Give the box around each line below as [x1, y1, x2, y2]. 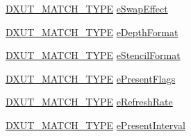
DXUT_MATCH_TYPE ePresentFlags [6, 71, 176, 85]
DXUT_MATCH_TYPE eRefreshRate [6, 94, 173, 109]
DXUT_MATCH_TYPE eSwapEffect [6, 1, 168, 15]
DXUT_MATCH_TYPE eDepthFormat [6, 24, 178, 39]
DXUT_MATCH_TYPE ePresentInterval [6, 117, 185, 132]
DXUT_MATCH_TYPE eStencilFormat [6, 48, 181, 62]
